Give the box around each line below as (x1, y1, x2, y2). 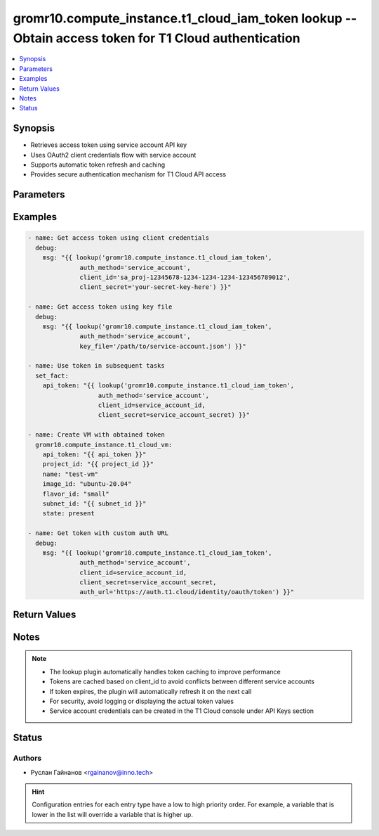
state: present (42, 510, 95, 517)
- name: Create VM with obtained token (27, 431, 165, 439)
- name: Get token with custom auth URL (27, 529, 168, 537)
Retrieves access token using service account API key (30, 141, 187, 149)
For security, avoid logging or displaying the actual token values (49, 697, 234, 706)
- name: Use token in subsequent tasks (27, 362, 165, 370)
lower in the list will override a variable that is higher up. (32, 810, 193, 818)
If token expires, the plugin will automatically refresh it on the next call (49, 687, 252, 695)
